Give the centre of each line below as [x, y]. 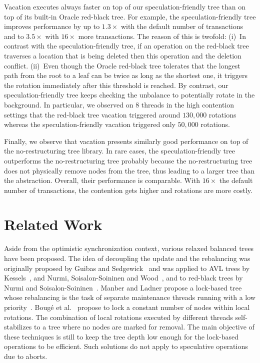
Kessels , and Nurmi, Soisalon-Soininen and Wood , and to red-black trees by [123, 278]
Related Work [53, 224]
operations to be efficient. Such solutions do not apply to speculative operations [126, 346]
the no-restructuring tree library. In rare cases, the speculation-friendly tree [119, 151]
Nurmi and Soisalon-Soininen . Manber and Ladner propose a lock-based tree [123, 287]
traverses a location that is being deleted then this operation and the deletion [123, 55]
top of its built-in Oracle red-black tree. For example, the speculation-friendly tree [130, 16]
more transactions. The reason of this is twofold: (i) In [162, 36]
